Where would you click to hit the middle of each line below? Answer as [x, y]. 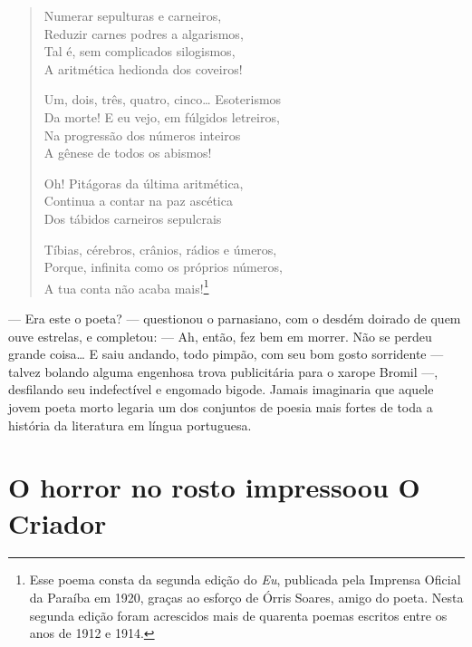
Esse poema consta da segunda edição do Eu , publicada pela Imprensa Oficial [245, 579]
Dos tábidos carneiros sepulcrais [133, 218]
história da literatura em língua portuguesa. [130, 425]
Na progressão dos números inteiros [142, 135]
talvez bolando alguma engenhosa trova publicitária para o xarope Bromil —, [223, 371]
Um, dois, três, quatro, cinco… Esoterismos [163, 99]
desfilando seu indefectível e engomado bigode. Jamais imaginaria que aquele [221, 389]
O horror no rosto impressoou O [214, 487]
